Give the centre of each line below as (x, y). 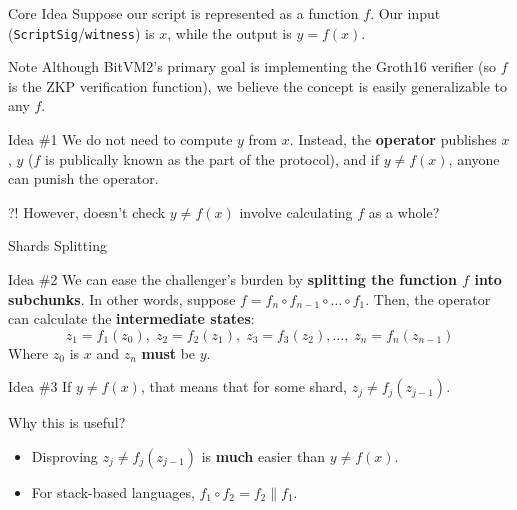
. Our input (405, 13)
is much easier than (263, 455)
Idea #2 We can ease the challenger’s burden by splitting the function (232, 279)
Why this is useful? (67, 422)
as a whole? (404, 211)
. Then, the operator (428, 298)
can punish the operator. (83, 178)
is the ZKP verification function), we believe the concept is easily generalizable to (258, 85)
